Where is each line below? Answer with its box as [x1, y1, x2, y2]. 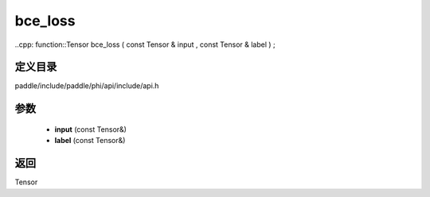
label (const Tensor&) [54, 136, 126, 145]
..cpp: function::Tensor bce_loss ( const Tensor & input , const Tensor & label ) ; [14, 40, 276, 49]
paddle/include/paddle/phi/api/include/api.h [14, 81, 159, 91]
